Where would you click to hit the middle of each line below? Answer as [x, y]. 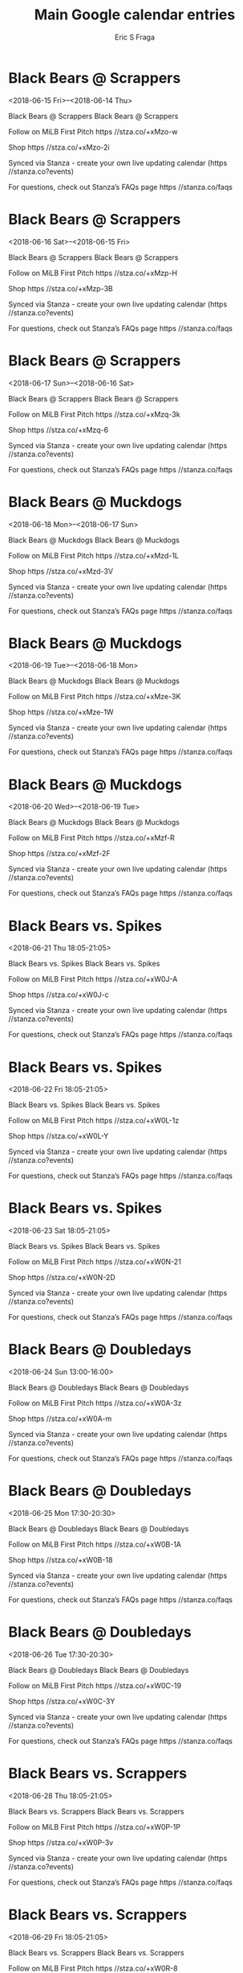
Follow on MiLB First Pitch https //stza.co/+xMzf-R [91, 838]
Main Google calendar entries [135, 15]
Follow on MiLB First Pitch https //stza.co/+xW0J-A [93, 979]
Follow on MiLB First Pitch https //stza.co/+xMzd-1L [93, 555]
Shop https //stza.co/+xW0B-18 [61, 1560]
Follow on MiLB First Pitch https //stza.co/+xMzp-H [93, 273]
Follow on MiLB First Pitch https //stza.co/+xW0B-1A [95, 1545]
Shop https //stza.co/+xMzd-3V [61, 571]
